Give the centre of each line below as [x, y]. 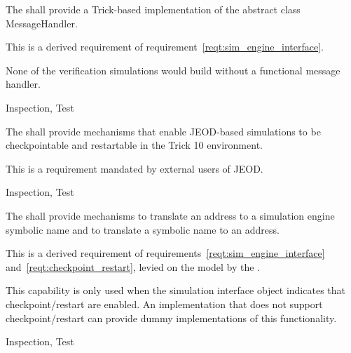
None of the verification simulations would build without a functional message [173, 70]
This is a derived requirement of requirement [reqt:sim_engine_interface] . [165, 47]
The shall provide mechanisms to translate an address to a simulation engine [170, 215]
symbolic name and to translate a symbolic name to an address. [143, 229]
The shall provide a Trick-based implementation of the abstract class [153, 9]
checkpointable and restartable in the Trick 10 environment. [134, 145]
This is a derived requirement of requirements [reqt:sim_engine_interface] [165, 253]
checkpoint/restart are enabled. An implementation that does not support [164, 304]
